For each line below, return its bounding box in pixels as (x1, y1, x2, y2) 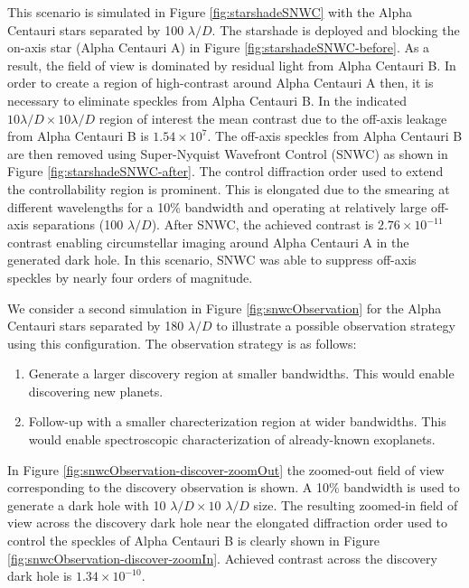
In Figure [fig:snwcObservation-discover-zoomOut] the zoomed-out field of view (7, 460, 445, 479)
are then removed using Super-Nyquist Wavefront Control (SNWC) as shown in (7, 144, 448, 163)
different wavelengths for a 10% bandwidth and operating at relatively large (7, 197, 427, 216)
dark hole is (7, 566, 72, 585)
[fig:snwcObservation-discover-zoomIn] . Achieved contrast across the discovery (7, 548, 437, 567)
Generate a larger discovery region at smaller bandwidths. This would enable (28, 364, 455, 383)
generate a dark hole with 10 (7, 495, 166, 514)
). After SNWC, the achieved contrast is (151, 215, 374, 234)
